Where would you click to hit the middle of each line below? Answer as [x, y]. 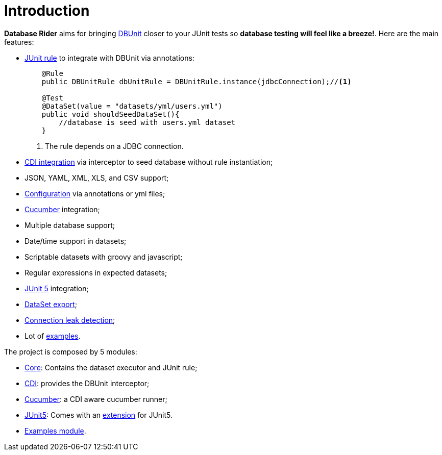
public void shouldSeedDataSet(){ [110, 114]
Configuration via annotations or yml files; [95, 193]
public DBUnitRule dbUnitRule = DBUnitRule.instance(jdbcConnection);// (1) [197, 81]
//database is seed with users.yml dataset [147, 122]
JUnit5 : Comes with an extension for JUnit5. [99, 415]
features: [19, 42]
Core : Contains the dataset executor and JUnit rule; [111, 367]
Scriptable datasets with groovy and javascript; [104, 257]
